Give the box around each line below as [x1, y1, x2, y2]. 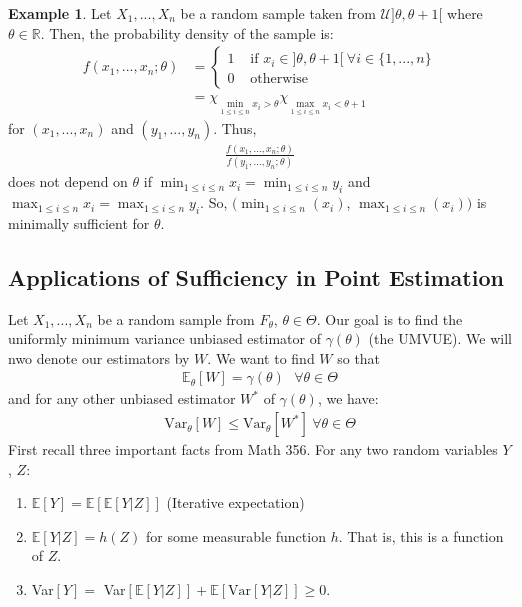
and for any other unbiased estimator [8, 388, 236, 409]
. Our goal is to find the [316, 308, 463, 329]
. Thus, [213, 117, 257, 138]
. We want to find [207, 347, 315, 368]
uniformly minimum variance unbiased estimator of [8, 328, 321, 349]
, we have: [317, 388, 379, 409]
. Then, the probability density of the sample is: [40, 22, 334, 43]
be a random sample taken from [180, 3, 376, 23]
